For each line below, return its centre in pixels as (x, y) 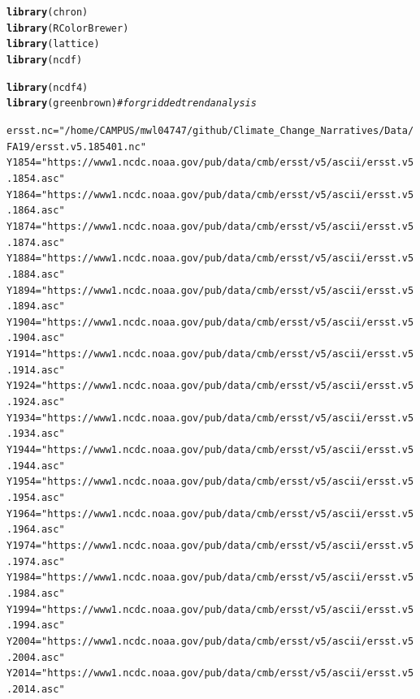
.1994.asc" (36, 626)
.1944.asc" (36, 466)
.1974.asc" (36, 561)
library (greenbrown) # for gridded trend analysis (132, 104)
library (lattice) (53, 44)
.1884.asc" (36, 274)
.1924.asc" (36, 402)
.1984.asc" (36, 593)
